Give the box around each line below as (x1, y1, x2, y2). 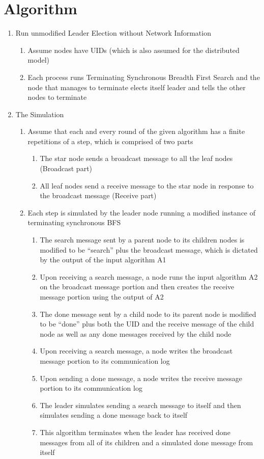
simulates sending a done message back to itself (40, 410, 188, 420)
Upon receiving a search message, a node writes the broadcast (40, 345, 233, 356)
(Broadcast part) (40, 163, 93, 174)
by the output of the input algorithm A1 (40, 254, 166, 265)
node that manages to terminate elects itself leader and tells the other (27, 82, 246, 92)
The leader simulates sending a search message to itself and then (40, 399, 241, 410)
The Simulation (15, 109, 64, 119)
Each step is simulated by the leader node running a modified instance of (27, 207, 256, 218)
